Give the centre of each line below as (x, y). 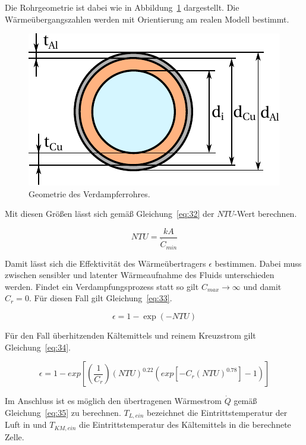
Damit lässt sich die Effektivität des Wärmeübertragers (105, 263)
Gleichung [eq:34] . (38, 347)
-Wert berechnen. (266, 214)
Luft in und (26, 425)
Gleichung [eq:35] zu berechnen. (63, 412)
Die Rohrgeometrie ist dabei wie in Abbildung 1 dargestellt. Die (122, 7)
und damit (262, 286)
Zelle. (15, 436)
